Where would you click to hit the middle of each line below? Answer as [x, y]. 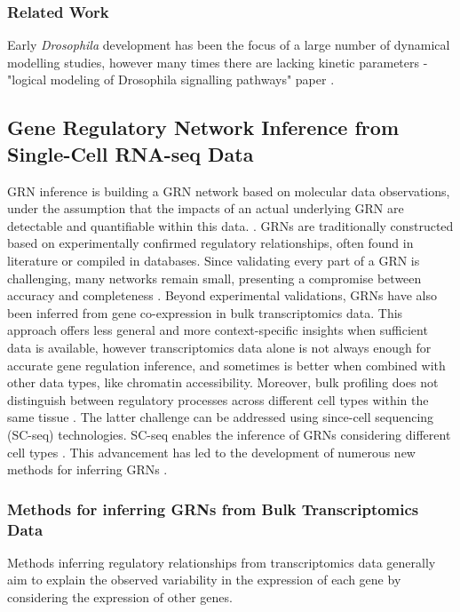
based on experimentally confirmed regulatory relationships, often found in [210, 243]
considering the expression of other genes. [120, 597]
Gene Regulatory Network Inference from [203, 127]
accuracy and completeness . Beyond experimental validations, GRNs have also [222, 295]
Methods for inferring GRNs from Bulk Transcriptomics [213, 509]
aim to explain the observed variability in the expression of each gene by [204, 580]
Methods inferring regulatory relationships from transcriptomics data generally [222, 562]
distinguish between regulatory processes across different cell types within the [218, 399]
